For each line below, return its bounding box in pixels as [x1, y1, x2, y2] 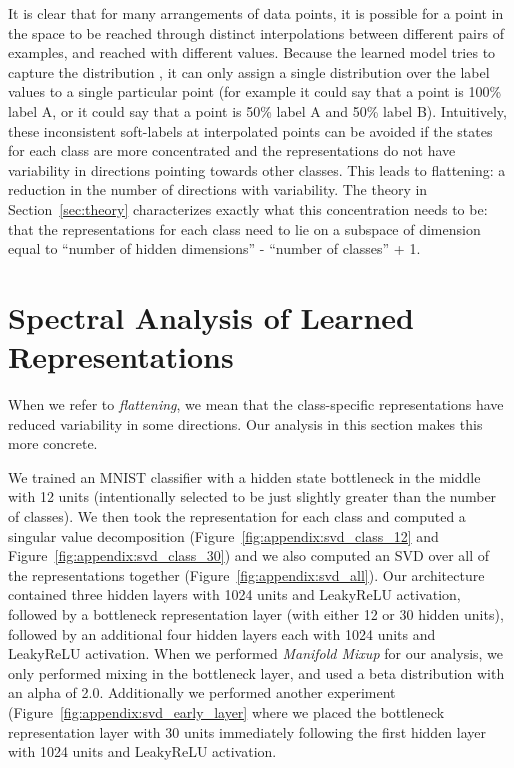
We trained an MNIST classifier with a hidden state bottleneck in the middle [8, 466, 481, 487]
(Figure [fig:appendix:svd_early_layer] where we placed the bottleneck [8, 701, 445, 722]
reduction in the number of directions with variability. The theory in [8, 179, 428, 200]
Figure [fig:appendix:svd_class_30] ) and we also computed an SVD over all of [8, 545, 490, 566]
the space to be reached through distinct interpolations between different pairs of [8, 22, 504, 43]
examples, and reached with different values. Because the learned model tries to [8, 42, 496, 63]
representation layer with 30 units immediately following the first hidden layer [8, 721, 487, 742]
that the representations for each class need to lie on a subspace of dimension [8, 218, 481, 239]
